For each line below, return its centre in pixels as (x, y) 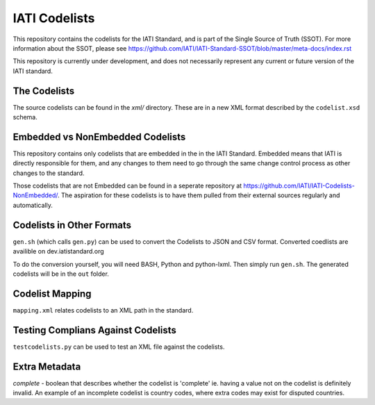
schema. (25, 117)
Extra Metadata (47, 366)
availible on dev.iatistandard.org (58, 251)
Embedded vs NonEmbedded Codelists (99, 137)
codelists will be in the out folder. (61, 274)
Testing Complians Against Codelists (94, 330)
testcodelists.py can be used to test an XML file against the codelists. (119, 347)
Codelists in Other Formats (72, 225)
